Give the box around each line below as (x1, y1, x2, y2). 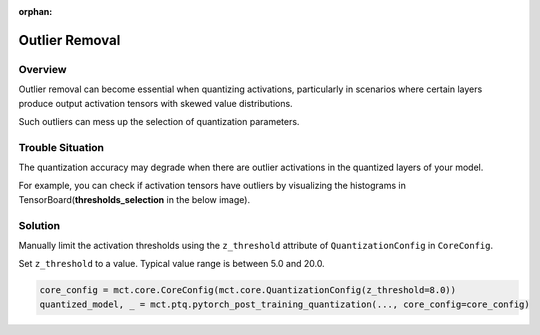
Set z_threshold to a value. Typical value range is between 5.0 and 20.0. (18, 258, 325, 270)
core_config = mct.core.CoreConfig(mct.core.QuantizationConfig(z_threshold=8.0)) (39, 285, 457, 296)
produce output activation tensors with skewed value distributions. (18, 97, 294, 109)
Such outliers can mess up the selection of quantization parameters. (18, 115, 300, 127)
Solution (18, 218, 61, 232)
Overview (18, 62, 67, 76)
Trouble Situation (18, 140, 105, 154)
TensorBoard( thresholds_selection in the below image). (18, 193, 250, 205)
